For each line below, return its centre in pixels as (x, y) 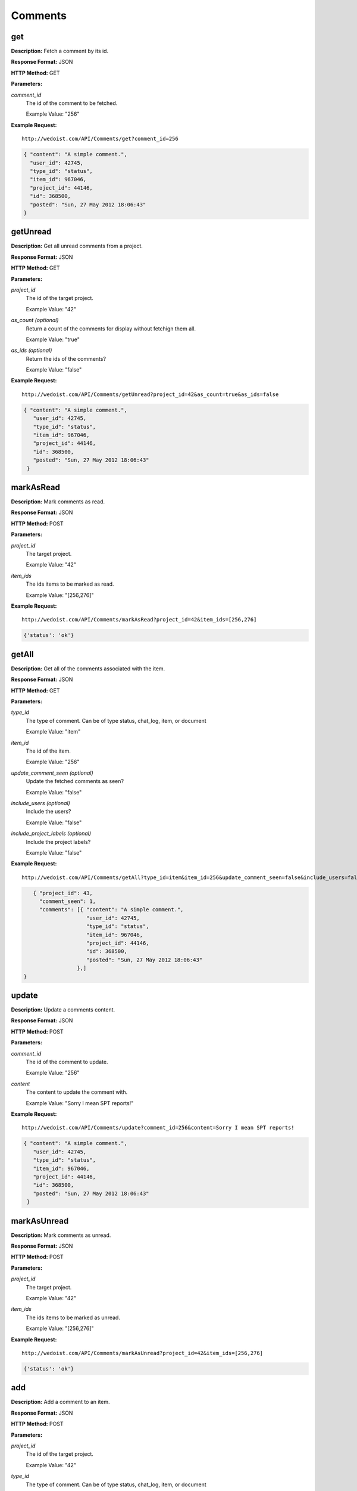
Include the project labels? (58, 842)
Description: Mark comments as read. (58, 502)
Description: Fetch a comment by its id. (60, 51)
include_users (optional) (41, 803)
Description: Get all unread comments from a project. (77, 246)
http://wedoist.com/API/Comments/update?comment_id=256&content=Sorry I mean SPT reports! (158, 1128)
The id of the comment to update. (67, 1062)
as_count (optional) (35, 320)
